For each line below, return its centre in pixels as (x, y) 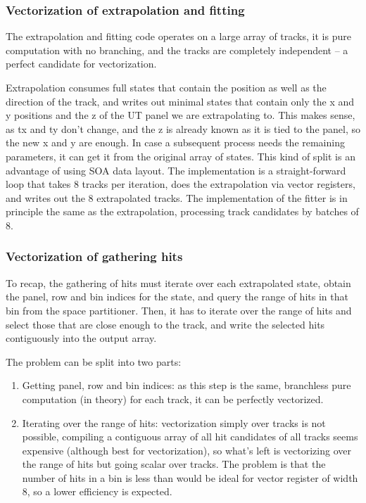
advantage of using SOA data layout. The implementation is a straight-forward (176, 170)
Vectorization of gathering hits (94, 256)
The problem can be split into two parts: (94, 361)
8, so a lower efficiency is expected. (97, 491)
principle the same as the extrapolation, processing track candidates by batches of (182, 211)
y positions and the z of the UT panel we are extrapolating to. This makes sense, (181, 115)
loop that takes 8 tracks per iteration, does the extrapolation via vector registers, (181, 184)
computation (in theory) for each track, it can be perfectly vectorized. (173, 399)
